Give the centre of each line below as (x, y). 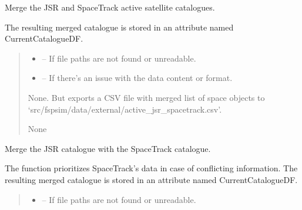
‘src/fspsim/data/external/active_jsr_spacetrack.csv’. (125, 109)
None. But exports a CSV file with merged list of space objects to (146, 97)
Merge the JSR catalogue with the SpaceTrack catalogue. (108, 148)
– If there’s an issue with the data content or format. (137, 78)
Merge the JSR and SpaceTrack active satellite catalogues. (110, 7)
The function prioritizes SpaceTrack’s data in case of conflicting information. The (151, 168)
